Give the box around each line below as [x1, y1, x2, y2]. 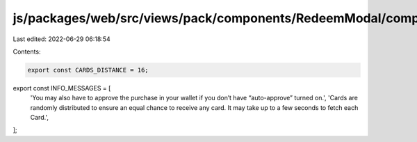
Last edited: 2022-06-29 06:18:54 [13, 35, 111, 43]
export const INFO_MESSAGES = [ [13, 84, 111, 92]
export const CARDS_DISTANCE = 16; [27, 66, 149, 74]
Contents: [13, 47, 41, 56]
